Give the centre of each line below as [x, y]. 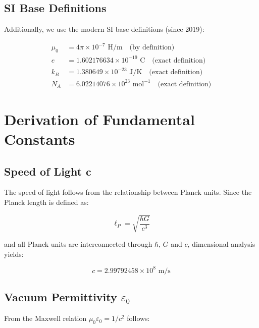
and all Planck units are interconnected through [78, 244]
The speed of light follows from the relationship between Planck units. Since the [128, 192]
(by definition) [152, 48]
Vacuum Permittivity [61, 297]
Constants [40, 139]
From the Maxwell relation [45, 318]
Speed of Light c [48, 171]
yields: [14, 254]
